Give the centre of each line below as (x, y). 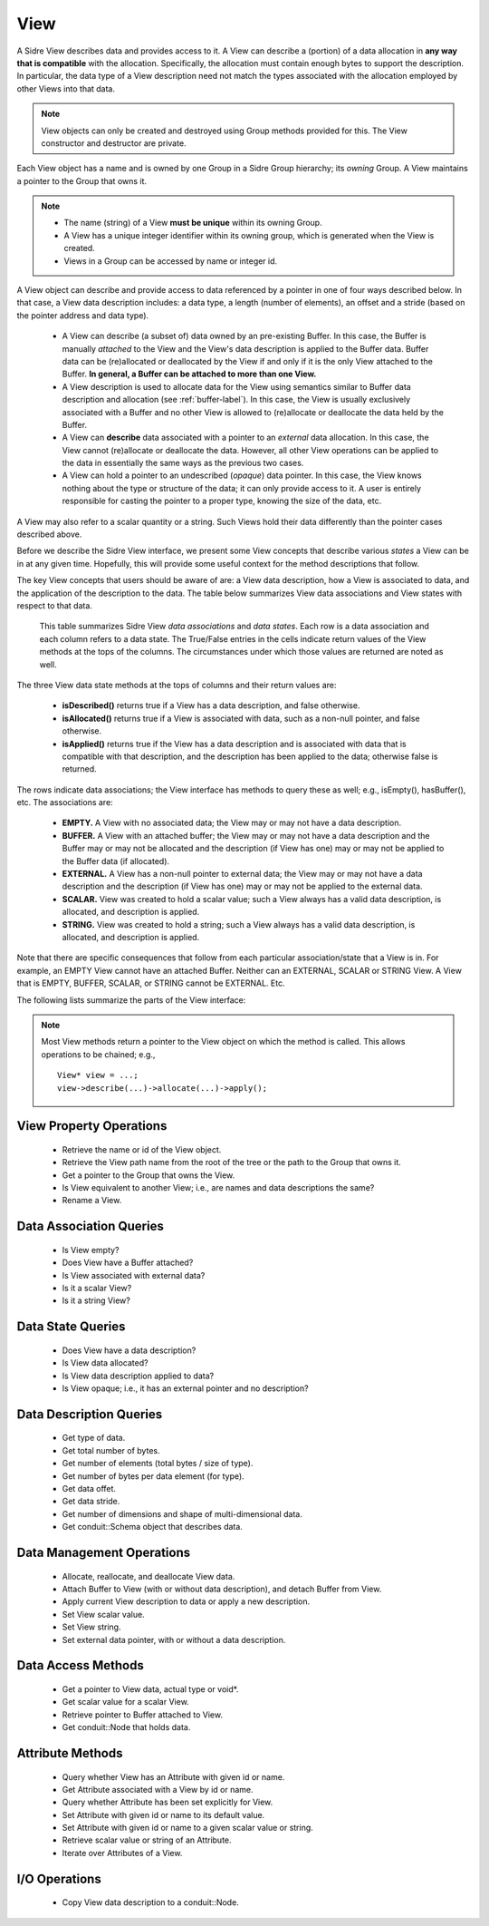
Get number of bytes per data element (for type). (153, 1476)
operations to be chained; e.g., (98, 1054)
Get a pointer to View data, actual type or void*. (150, 1689)
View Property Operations (92, 1126)
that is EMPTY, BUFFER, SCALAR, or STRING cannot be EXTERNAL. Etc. (151, 983)
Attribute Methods (70, 1753)
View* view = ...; (98, 1075)
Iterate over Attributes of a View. (122, 1853)
